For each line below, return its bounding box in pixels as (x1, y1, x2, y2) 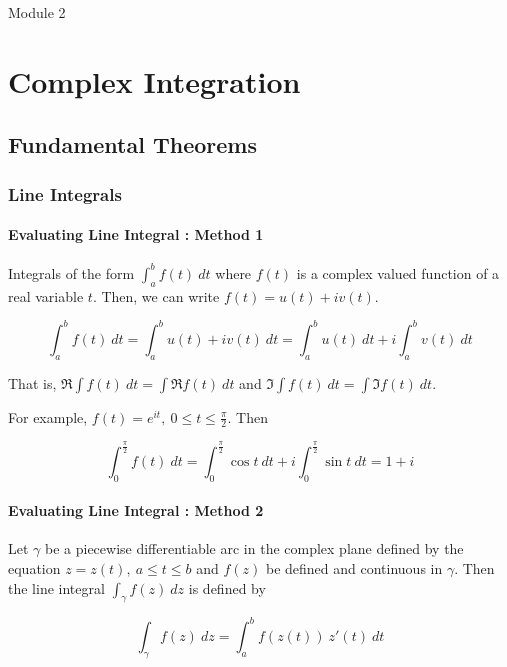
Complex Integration (8, 60, 301, 101)
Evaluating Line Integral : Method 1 (8, 224, 264, 245)
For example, (8, 406, 88, 427)
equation (8, 557, 61, 578)
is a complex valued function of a (296, 262, 500, 283)
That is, (8, 372, 57, 393)
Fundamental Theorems (8, 129, 258, 160)
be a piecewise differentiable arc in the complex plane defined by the (45, 538, 464, 559)
